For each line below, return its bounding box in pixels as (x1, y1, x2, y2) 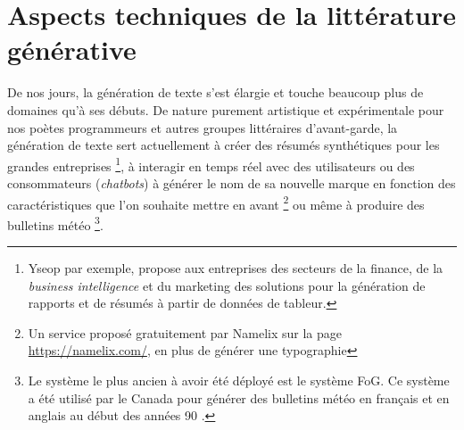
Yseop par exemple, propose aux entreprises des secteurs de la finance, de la (28, 259, 443, 277)
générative (7, 31, 137, 68)
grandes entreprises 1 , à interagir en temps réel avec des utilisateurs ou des (7, 153, 415, 175)
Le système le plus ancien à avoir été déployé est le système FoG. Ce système (28, 371, 450, 389)
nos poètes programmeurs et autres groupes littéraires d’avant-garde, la (7, 118, 398, 136)
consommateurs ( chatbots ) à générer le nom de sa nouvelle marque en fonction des (7, 173, 456, 192)
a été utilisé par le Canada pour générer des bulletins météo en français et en (28, 388, 450, 407)
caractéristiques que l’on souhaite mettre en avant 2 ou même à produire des (7, 192, 425, 213)
